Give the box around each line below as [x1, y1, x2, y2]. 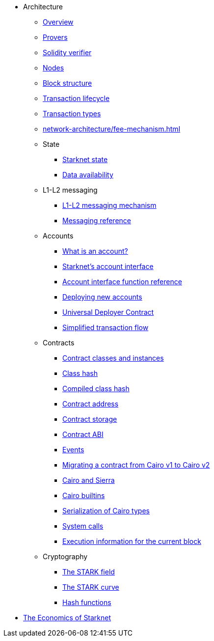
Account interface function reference [62, 277, 182, 286]
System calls [62, 522, 104, 530]
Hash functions [62, 598, 111, 607]
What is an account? [62, 247, 128, 255]
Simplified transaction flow [62, 323, 149, 332]
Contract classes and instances [62, 354, 164, 362]
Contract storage [62, 415, 117, 423]
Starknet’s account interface [62, 262, 154, 270]
